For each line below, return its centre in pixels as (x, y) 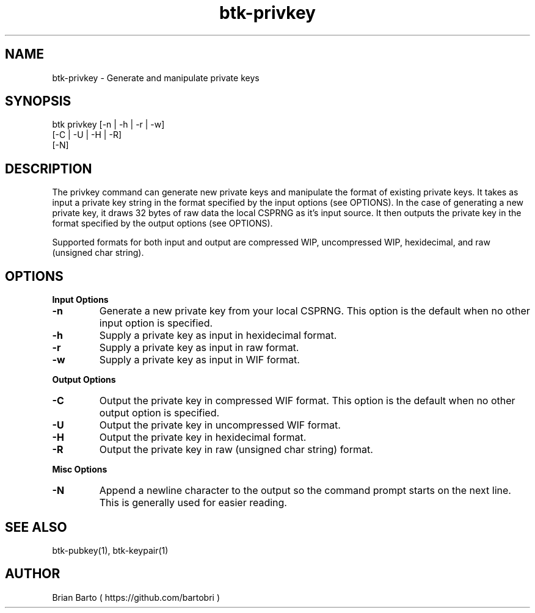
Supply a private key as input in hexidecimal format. (218, 336)
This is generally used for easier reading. (193, 503)
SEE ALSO (36, 527)
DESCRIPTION (49, 169)
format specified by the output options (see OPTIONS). (162, 223)
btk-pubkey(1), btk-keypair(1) (110, 550)
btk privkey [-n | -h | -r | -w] (108, 125)
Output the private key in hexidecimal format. (203, 437)
